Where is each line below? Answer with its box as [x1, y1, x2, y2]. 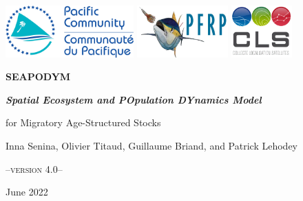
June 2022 [6, 185, 48, 199]
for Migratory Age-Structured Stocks [6, 115, 161, 130]
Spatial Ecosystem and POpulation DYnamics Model [6, 92, 262, 106]
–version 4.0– [6, 161, 63, 176]
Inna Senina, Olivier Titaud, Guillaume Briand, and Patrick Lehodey [6, 138, 297, 152]
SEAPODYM [6, 69, 71, 84]
